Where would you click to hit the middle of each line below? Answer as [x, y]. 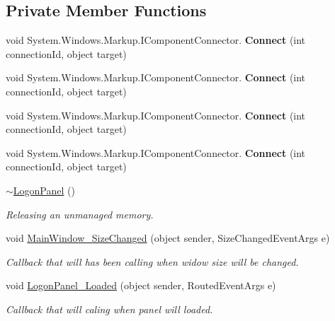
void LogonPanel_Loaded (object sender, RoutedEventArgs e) [141, 285]
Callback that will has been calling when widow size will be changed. [152, 261]
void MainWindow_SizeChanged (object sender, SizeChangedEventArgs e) [168, 238]
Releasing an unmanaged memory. [80, 214]
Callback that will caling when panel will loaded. [109, 309]
